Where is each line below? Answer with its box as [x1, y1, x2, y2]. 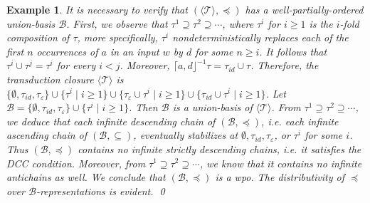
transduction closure [6, 71, 94, 86]
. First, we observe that [66, 16, 168, 31]
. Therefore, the [250, 58, 319, 73]
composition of [6, 30, 70, 45]
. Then [128, 100, 158, 115]
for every [56, 58, 96, 73]
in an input [110, 43, 159, 58]
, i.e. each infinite [261, 113, 339, 128]
